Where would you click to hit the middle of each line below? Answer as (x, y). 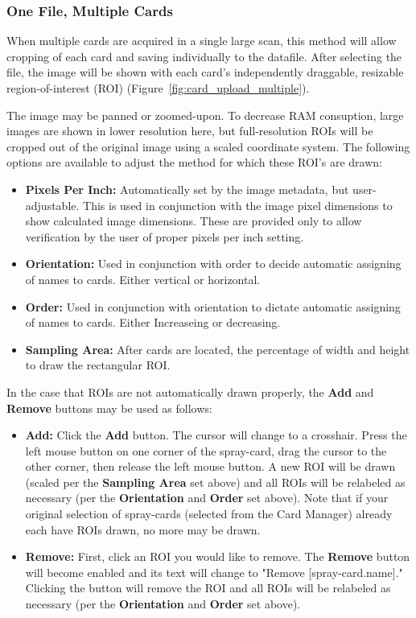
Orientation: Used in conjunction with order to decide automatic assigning (213, 264)
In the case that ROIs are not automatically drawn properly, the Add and (190, 391)
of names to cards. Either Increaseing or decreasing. (153, 322)
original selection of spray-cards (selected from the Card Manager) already (209, 514)
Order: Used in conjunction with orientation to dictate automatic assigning (213, 306)
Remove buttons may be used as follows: (109, 408)
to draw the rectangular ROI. (98, 365)
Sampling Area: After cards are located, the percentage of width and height (218, 349)
